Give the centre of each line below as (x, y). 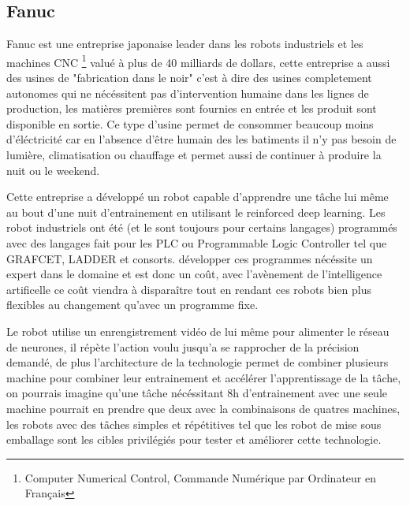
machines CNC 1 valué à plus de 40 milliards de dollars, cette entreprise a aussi (198, 61)
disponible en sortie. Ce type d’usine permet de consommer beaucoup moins (190, 123)
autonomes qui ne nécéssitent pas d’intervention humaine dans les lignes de (188, 93)
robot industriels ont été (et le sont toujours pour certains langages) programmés (202, 227)
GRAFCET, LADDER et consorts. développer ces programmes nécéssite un (190, 258)
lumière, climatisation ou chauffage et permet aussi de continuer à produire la (194, 155)
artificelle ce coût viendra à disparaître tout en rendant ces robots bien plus (189, 289)
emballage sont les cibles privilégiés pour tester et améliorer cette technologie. (194, 439)
